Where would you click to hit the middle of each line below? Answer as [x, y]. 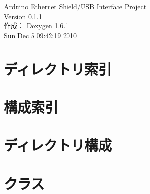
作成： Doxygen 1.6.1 [36, 26]
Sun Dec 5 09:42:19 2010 [40, 35]
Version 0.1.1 [23, 16]
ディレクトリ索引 [58, 68]
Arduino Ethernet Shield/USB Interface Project [75, 6]
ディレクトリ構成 [58, 145]
